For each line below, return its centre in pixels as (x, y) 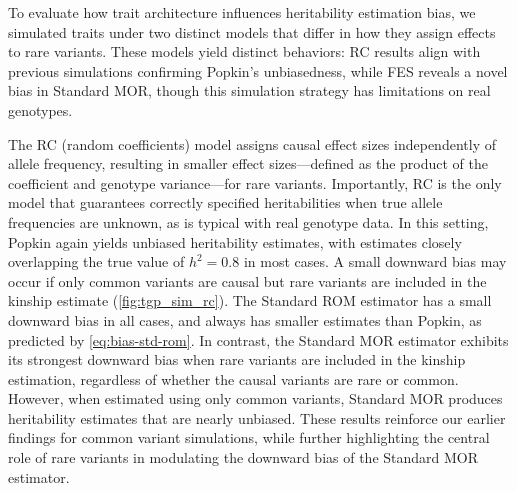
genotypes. (40, 109)
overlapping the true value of (96, 261)
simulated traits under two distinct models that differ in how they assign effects (252, 31)
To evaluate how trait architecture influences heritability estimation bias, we (242, 12)
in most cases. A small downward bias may (375, 261)
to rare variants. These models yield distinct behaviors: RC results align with (244, 51)
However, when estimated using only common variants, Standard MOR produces (255, 398)
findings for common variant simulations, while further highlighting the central (249, 437)
